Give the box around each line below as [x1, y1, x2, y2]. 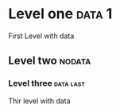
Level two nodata [8, 54, 91, 68]
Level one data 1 [8, 5, 113, 23]
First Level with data [8, 31, 75, 41]
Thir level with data [8, 96, 71, 106]
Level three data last [8, 78, 86, 89]
